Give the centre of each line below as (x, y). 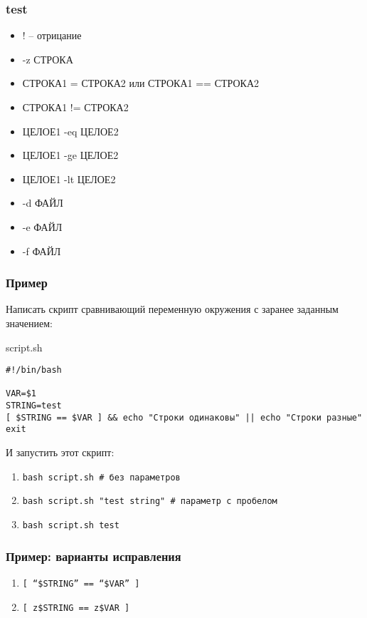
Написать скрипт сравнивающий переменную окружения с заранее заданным (172, 309)
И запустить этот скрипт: (60, 452)
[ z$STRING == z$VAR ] (76, 608)
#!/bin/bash (34, 370)
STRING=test (34, 406)
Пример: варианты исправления (94, 556)
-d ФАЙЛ (43, 203)
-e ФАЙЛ (42, 226)
